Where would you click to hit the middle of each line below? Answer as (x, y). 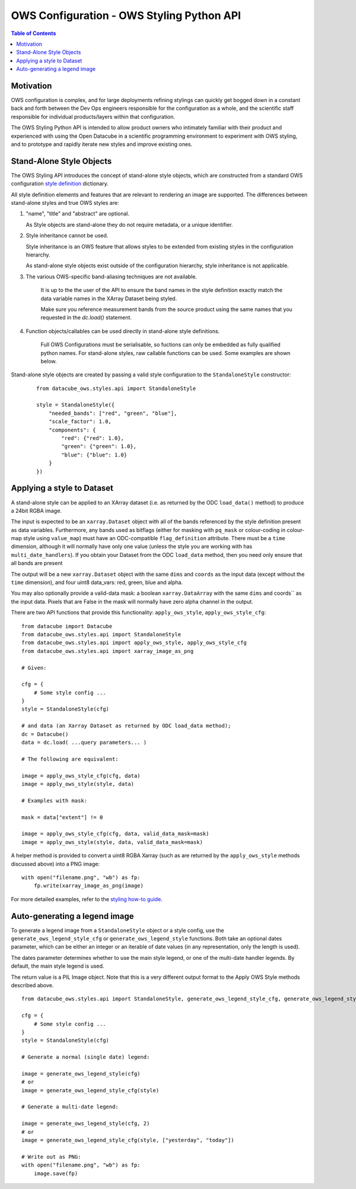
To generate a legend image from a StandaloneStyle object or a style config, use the (117, 930)
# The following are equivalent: (70, 759)
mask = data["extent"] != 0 (62, 817)
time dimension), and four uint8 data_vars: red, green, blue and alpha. (97, 582)
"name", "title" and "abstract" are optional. (78, 214)
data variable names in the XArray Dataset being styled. (109, 298)
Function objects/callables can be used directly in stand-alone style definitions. (123, 331)
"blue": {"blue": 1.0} (94, 455)
